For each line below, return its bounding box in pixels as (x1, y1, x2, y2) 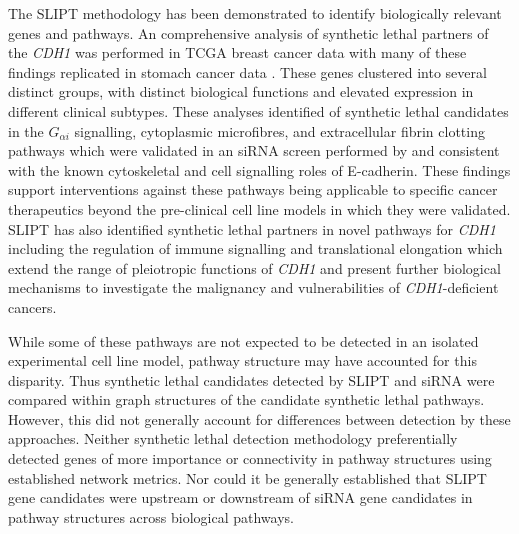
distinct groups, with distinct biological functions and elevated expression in (8, 81, 474, 102)
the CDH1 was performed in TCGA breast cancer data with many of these (8, 42, 467, 63)
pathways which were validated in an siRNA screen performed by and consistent (8, 140, 500, 161)
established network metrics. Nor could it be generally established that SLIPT (8, 467, 487, 488)
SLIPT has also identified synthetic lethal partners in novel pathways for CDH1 (8, 218, 496, 239)
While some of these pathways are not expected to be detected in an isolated (8, 330, 479, 351)
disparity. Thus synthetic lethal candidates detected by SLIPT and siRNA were (8, 369, 495, 390)
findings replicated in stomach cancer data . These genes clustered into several (8, 61, 487, 82)
